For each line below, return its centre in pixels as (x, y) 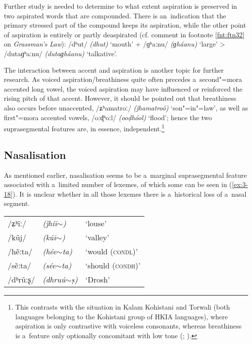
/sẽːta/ (20, 265)
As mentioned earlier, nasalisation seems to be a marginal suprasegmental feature (126, 175)
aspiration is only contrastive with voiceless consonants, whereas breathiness (128, 326)
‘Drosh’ (98, 279)
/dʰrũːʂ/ (21, 279)
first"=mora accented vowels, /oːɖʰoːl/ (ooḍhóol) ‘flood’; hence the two (108, 117)
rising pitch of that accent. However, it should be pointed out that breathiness (120, 98)
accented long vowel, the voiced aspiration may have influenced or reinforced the (123, 88)
